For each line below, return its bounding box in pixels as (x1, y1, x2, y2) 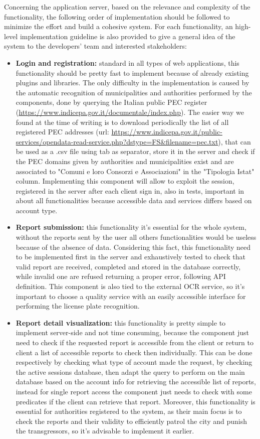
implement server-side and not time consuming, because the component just (16, 327, 249, 338)
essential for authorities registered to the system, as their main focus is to (16, 406, 242, 416)
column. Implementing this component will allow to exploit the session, (16, 176, 234, 186)
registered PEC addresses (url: (16, 126, 109, 137)
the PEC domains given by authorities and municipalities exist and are (16, 156, 234, 166)
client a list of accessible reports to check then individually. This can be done (16, 347, 252, 357)
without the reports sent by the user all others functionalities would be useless (16, 232, 256, 242)
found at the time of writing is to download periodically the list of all (16, 116, 229, 127)
